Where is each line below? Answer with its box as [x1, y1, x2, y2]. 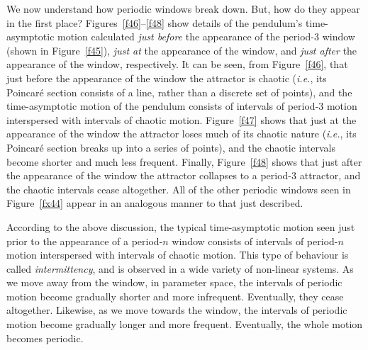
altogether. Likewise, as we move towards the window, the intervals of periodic [6, 303, 347, 317]
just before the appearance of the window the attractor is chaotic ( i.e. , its [6, 70, 327, 85]
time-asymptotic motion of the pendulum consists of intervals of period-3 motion [6, 98, 357, 113]
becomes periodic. [6, 330, 84, 345]
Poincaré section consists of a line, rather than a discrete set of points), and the [6, 84, 352, 99]
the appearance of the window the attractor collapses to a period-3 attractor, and [6, 168, 361, 183]
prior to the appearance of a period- [6, 233, 163, 248]
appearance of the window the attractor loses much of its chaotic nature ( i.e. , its [6, 126, 357, 141]
